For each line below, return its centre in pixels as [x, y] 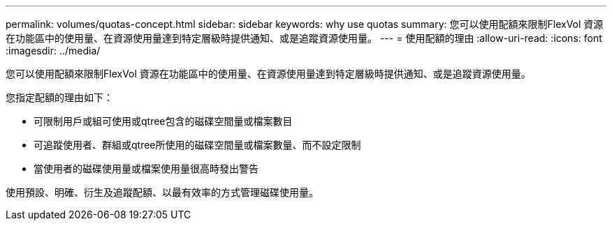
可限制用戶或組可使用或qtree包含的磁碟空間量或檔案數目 [163, 121]
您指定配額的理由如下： [59, 97]
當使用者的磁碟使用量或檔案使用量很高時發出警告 [146, 168]
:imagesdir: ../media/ [53, 51]
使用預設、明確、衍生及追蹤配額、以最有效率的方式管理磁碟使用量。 [162, 192]
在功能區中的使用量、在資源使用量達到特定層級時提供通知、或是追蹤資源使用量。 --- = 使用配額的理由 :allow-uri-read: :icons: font [304, 38]
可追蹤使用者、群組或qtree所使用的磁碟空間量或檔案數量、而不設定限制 [197, 145]
